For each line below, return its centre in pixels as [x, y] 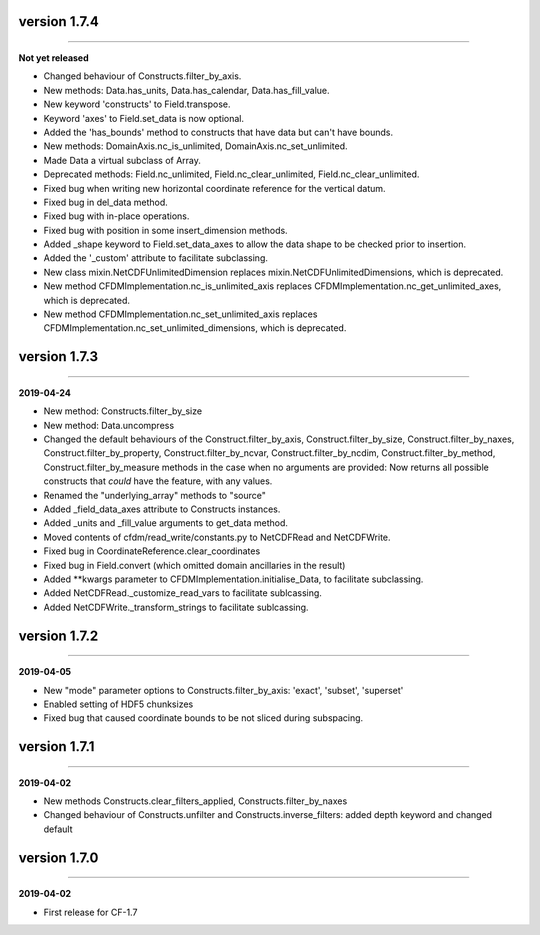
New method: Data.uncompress [109, 425]
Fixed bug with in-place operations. [116, 216]
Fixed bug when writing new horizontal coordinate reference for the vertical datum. [214, 188]
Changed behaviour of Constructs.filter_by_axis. [142, 76]
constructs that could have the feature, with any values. [158, 481]
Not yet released [53, 58]
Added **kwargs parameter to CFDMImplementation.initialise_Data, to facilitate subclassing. [233, 579]
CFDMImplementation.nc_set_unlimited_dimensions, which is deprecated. [195, 328]
